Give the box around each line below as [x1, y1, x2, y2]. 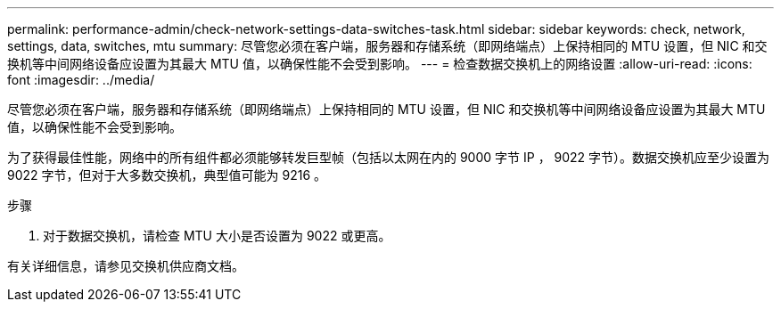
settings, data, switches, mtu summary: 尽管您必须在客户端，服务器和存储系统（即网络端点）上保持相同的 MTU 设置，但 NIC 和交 [7, 38, 768, 53]
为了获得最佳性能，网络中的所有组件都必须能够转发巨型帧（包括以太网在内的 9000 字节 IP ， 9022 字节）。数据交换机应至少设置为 [7, 150, 770, 165]
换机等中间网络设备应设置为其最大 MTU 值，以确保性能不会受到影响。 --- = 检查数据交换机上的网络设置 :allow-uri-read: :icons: [7, 56, 752, 71]
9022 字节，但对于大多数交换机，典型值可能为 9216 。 [7, 167, 326, 183]
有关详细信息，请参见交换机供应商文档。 [7, 258, 244, 273]
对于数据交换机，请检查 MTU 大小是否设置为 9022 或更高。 [43, 228, 391, 243]
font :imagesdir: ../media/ [7, 72, 155, 87]
